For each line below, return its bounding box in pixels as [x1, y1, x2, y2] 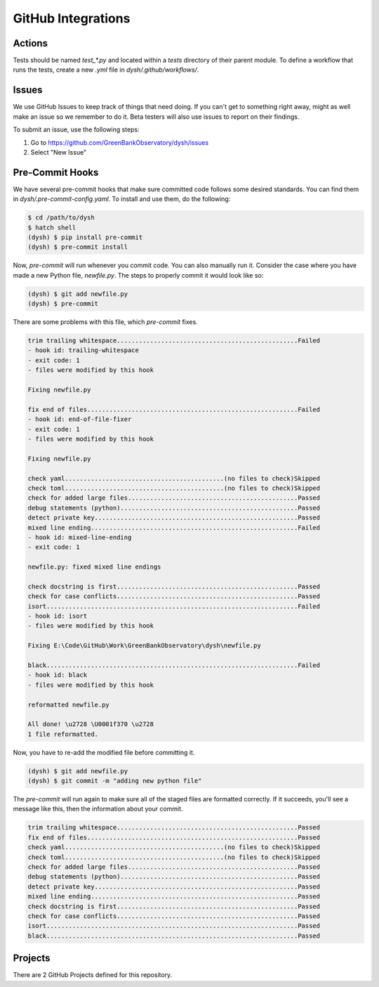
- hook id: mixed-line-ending [27, 533, 132, 541]
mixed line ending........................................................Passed [27, 893, 321, 901]
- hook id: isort [27, 612, 88, 620]
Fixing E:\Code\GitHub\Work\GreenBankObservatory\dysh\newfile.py [27, 642, 261, 650]
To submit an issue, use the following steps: [13, 125, 140, 134]
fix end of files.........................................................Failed [27, 405, 321, 413]
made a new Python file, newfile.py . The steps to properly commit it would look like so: [13, 271, 264, 279]
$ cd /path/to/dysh [27, 214, 95, 221]
